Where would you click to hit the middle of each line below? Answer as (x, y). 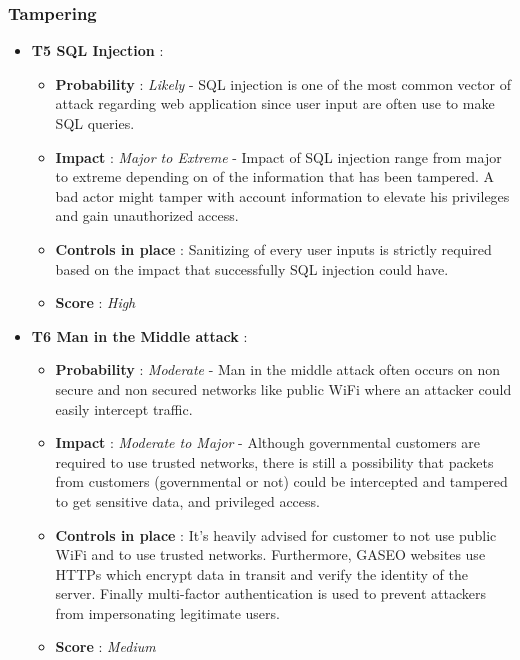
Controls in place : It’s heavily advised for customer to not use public (276, 534)
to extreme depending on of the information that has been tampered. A (275, 176)
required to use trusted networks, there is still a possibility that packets (274, 461)
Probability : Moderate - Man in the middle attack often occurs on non (278, 369)
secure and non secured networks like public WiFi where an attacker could (283, 388)
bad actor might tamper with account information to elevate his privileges (282, 195)
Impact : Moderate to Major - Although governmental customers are (267, 442)
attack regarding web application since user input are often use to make (275, 103)
